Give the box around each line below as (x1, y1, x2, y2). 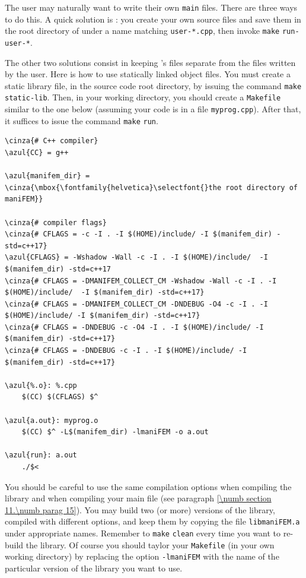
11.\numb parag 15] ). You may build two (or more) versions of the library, (5, 503, 275, 516)
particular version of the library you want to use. (5, 562, 183, 574)
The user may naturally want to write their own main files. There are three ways (5, 1, 298, 13)
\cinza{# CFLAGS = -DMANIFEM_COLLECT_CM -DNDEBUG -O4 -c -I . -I (5, 299, 268, 308)
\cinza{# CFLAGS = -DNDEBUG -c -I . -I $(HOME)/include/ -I (5, 346, 247, 355)
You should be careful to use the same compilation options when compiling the (5, 480, 292, 492)
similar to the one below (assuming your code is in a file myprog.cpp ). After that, (5, 103, 301, 115)
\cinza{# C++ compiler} (5, 137, 98, 146)
